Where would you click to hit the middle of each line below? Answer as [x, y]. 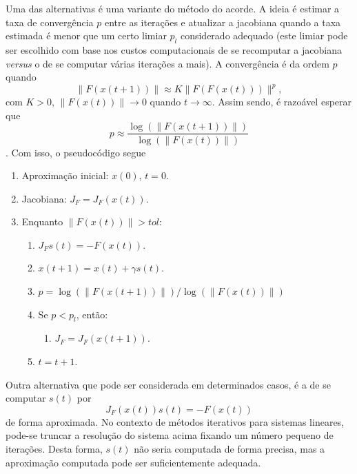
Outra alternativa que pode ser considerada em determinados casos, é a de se [168, 384]
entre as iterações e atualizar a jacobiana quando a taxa [223, 22]
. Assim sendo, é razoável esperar [282, 102]
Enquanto [42, 221]
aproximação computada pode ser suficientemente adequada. [133, 462]
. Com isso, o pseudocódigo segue [76, 152]
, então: [92, 314]
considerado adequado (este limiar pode [264, 35]
